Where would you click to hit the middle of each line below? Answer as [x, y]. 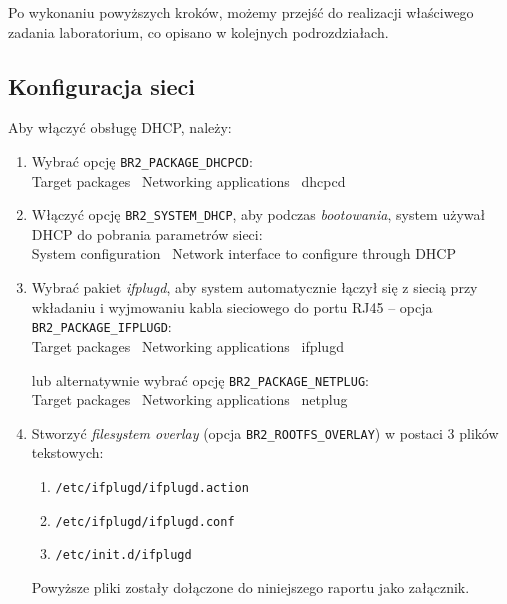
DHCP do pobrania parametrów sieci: [147, 233]
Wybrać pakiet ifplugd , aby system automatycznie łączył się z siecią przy [254, 287]
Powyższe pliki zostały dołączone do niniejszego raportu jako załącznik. [250, 586]
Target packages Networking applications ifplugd [187, 345]
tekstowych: [67, 452]
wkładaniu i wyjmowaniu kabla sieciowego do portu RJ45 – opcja [232, 306]
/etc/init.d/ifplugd [123, 555]
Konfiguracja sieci [101, 85]
